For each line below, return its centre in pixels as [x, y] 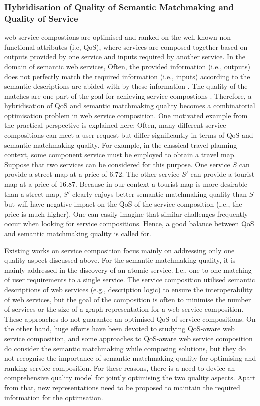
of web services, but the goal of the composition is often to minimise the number [128, 299]
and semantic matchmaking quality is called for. [78, 233]
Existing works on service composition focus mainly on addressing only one [119, 250]
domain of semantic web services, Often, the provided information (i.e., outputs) [127, 66]
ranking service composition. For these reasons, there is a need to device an [120, 368]
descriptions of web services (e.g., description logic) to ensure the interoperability [128, 289]
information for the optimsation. [54, 397]
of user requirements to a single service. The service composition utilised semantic [130, 279]
